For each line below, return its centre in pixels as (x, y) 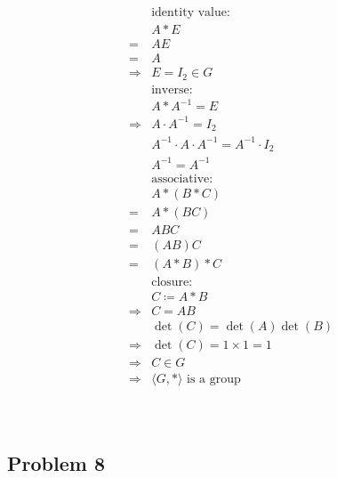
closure (170, 282)
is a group (213, 380)
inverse (170, 89)
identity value (189, 13)
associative (181, 178)
